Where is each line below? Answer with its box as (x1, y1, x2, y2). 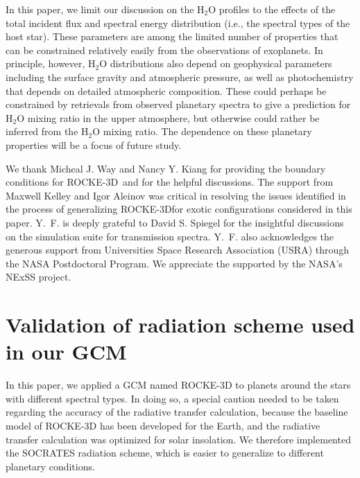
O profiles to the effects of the (208, 2, 336, 16)
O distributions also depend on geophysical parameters (99, 56, 332, 71)
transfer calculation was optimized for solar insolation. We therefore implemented (6, 432, 351, 446)
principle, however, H (6, 56, 96, 71)
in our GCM (6, 337, 127, 366)
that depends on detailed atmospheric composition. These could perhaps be (6, 83, 327, 98)
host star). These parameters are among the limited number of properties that (6, 29, 338, 44)
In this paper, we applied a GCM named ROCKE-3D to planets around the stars (6, 378, 351, 392)
